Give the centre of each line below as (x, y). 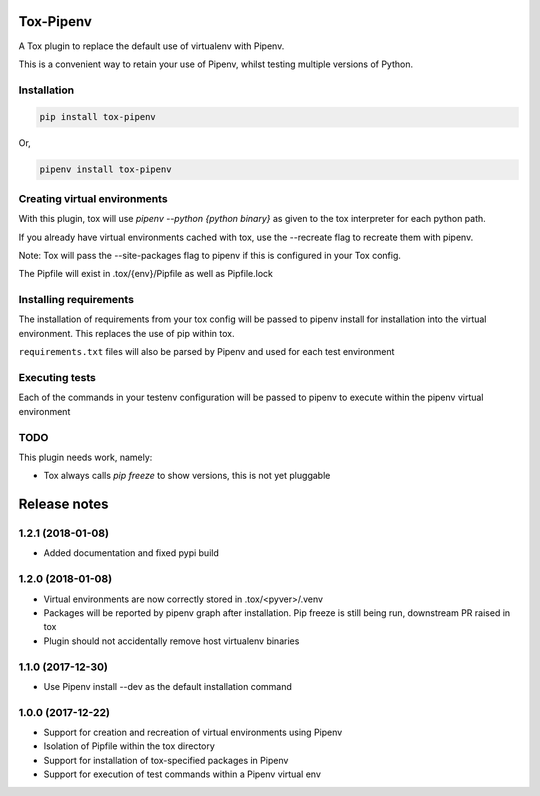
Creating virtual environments (93, 198)
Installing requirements (76, 300)
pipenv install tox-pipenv (105, 169)
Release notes (63, 504)
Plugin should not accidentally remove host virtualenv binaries (171, 641)
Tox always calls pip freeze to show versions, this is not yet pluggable (187, 476)
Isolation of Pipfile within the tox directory (129, 746)
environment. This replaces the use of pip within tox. (126, 333)
